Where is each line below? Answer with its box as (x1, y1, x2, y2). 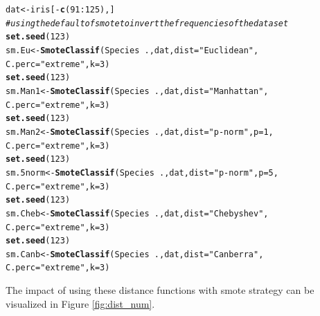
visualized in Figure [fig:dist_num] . (6, 296, 155, 310)
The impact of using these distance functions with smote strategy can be (6, 283, 314, 297)
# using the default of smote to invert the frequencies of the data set (6, 18, 289, 28)
